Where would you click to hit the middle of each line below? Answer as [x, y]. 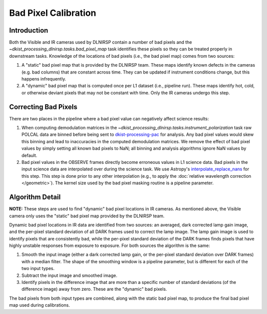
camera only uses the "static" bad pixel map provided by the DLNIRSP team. [87, 216]
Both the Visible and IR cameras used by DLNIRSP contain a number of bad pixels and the [101, 42]
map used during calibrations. [40, 305]
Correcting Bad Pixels [43, 107]
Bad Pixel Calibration [53, 13]
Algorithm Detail [35, 197]
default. [29, 155]
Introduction [29, 30]
